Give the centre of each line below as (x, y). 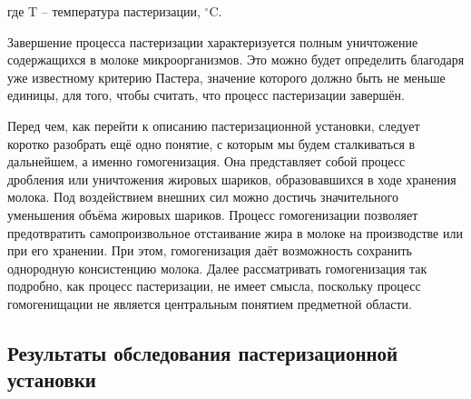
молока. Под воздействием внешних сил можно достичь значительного (203, 197)
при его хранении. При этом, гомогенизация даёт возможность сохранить (210, 250)
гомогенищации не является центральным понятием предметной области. (210, 303)
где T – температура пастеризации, (104, 11)
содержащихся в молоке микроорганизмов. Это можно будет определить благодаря (236, 60)
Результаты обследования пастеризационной (203, 352)
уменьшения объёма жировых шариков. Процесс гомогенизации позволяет (213, 214)
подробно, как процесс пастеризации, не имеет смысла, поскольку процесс (214, 286)
